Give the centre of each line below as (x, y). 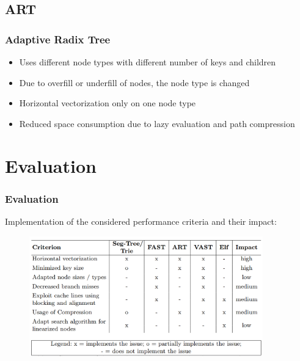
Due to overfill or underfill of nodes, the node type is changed (134, 82)
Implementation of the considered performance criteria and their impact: (141, 221)
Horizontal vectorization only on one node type (108, 103)
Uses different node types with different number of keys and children (148, 62)
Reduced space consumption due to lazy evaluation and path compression (157, 123)
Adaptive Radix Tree (58, 39)
